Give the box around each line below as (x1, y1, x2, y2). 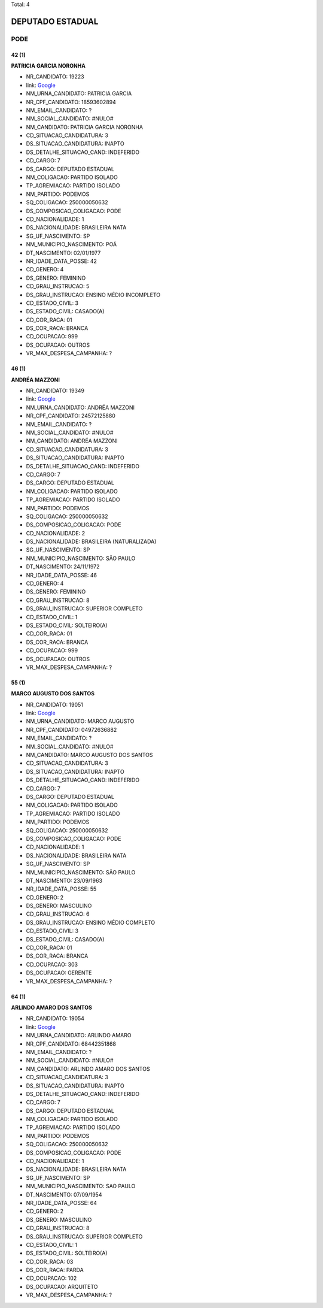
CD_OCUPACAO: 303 (26, 961, 78, 968)
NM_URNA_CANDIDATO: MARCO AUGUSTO (26, 717, 135, 725)
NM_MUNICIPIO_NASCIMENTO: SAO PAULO (26, 1183, 136, 1190)
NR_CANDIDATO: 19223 (26, 73, 84, 80)
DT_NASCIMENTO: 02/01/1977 (26, 249, 101, 256)
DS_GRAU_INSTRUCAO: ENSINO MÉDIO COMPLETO (26, 919, 156, 926)
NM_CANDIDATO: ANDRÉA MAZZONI (26, 437, 118, 444)
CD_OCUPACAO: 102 (26, 1274, 77, 1282)
